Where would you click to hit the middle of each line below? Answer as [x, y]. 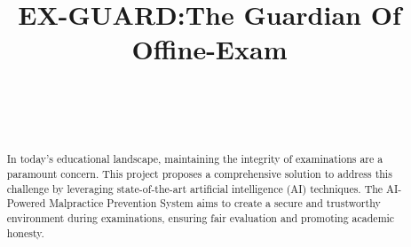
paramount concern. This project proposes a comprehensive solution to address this [199, 173]
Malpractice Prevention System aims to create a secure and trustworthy [215, 203]
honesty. [25, 232]
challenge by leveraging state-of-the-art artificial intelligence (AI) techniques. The [195, 188]
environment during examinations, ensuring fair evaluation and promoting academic [201, 217]
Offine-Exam [209, 49]
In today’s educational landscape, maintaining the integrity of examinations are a [195, 159]
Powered [26, 203]
